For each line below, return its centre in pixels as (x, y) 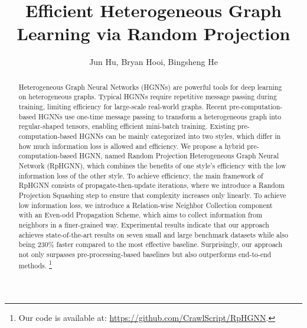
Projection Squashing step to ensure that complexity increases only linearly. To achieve (152, 195)
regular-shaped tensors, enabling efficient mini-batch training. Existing (127, 126)
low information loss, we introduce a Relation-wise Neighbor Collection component (146, 205)
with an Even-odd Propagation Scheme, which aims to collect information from (141, 215)
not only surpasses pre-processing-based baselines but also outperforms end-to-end (145, 254)
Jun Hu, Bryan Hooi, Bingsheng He (153, 62)
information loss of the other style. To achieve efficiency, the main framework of (141, 175)
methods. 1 (35, 264)
